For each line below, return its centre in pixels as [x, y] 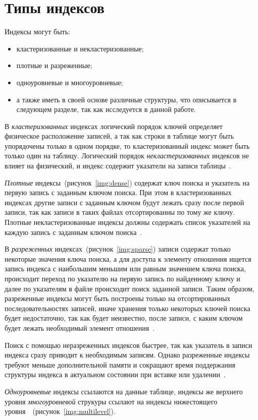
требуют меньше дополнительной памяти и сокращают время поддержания [120, 364]
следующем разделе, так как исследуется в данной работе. [106, 109]
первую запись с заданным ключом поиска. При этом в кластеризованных [118, 192]
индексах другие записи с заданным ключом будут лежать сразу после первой [124, 202]
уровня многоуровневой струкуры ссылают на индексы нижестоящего [111, 401]
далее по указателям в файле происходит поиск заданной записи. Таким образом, [130, 288]
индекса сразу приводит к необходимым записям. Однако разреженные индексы [127, 355]
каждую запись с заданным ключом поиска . [73, 232]
